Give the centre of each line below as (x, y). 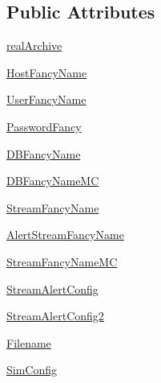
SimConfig (32, 370)
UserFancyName (46, 99)
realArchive (34, 45)
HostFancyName (47, 72)
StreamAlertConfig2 (55, 316)
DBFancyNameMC (53, 181)
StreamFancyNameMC (62, 261)
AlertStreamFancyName (65, 235)
